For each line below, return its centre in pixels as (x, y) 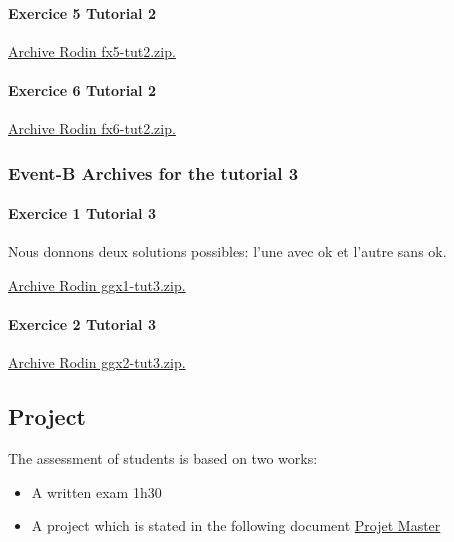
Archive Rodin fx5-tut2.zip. (92, 50)
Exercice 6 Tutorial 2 (82, 89)
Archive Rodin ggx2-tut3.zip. (97, 362)
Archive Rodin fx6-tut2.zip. (92, 128)
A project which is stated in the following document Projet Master (236, 525)
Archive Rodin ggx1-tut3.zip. (97, 285)
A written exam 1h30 (96, 491)
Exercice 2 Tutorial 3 (82, 324)
